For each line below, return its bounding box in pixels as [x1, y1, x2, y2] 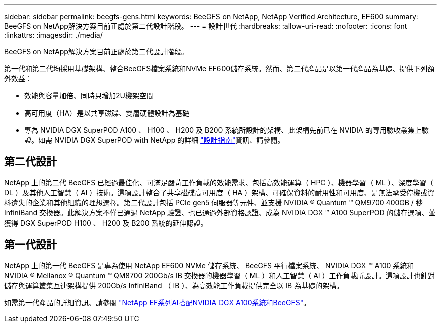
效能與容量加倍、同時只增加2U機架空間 [24, 91, 154, 100]
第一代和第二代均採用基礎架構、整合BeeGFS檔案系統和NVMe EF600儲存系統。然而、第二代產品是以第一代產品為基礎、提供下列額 [4, 64, 435, 73]
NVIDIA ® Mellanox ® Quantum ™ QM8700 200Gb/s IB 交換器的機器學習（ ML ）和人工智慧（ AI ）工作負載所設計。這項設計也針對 [4, 271, 435, 280]
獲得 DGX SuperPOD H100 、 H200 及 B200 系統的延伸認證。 [4, 218, 208, 227]
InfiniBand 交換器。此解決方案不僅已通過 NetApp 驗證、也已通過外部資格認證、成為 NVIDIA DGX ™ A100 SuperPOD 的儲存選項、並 [4, 208, 436, 217]
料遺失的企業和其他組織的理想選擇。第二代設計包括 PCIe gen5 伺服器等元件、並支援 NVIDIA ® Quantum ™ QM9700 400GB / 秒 [4, 198, 423, 207]
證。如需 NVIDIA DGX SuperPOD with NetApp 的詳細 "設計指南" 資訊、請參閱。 [24, 136, 285, 144]
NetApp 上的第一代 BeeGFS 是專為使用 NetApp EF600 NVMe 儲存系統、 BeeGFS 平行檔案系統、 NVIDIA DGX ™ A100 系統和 [4, 261, 414, 270]
